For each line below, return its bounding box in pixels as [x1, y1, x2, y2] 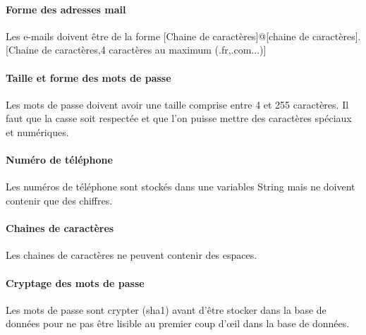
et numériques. [6, 124, 69, 139]
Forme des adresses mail [6, 1, 126, 16]
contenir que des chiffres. [6, 193, 113, 207]
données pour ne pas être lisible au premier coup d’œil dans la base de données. [6, 316, 350, 331]
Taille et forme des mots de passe [6, 70, 171, 85]
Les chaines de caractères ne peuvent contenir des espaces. [6, 248, 257, 262]
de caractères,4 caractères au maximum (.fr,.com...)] [42, 42, 267, 57]
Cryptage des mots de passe [6, 275, 145, 290]
